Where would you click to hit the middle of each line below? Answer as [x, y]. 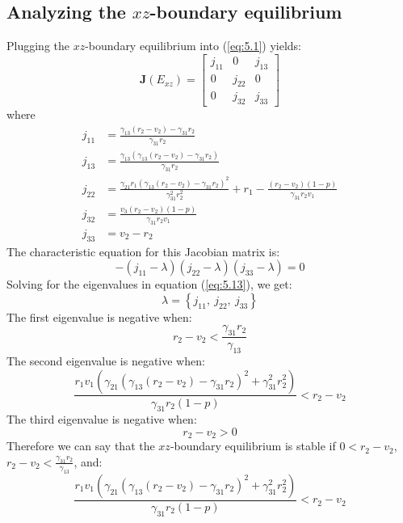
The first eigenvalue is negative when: [99, 316]
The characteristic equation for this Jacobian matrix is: [143, 251]
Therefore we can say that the [81, 446]
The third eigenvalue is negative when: [102, 419]
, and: [88, 461]
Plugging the [38, 46]
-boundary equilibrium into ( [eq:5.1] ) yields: [193, 46]
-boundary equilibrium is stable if [253, 446]
